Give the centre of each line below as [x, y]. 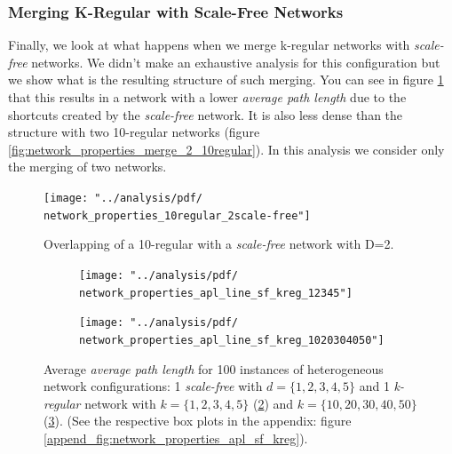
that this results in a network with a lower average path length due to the [207, 97]
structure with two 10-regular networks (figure [134, 132]
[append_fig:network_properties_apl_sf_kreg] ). [176, 438]
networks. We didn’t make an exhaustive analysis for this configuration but [236, 62]
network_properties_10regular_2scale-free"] [177, 215]
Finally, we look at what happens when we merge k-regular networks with [209, 45]
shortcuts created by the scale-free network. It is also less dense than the [206, 114]
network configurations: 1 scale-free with [153, 386]
